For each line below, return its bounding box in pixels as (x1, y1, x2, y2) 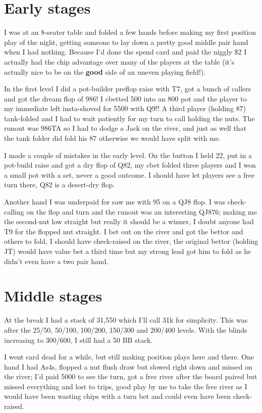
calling (4, 206, 24, 217)
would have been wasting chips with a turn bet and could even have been (4, 391, 231, 401)
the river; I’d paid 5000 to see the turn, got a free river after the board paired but (4, 371, 257, 382)
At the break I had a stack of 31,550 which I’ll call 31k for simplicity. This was (4, 315, 248, 325)
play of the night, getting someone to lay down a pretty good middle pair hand (4, 36, 248, 47)
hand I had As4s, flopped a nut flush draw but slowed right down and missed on (4, 361, 252, 372)
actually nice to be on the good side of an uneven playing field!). (4, 66, 206, 77)
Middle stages (4, 285, 102, 306)
